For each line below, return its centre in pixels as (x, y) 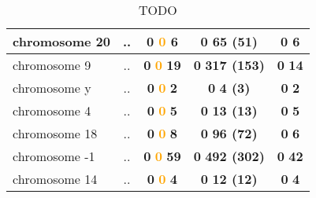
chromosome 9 (52, 65)
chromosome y (52, 88)
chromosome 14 (55, 179)
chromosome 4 (52, 110)
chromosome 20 (61, 41)
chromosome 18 (55, 133)
